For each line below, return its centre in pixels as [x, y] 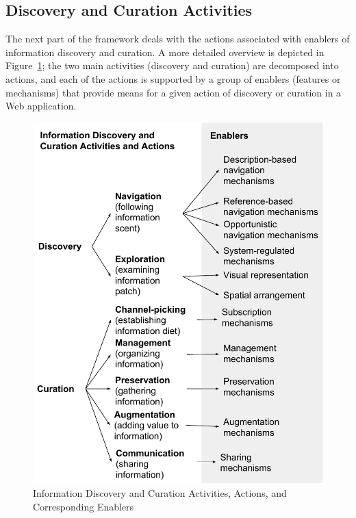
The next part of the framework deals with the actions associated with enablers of [178, 39]
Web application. [41, 106]
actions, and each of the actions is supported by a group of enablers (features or [173, 78]
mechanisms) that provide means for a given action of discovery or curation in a [174, 92]
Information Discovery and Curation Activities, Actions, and [160, 492]
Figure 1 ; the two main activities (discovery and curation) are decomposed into [172, 65]
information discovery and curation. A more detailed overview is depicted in [165, 52]
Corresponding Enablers [84, 506]
